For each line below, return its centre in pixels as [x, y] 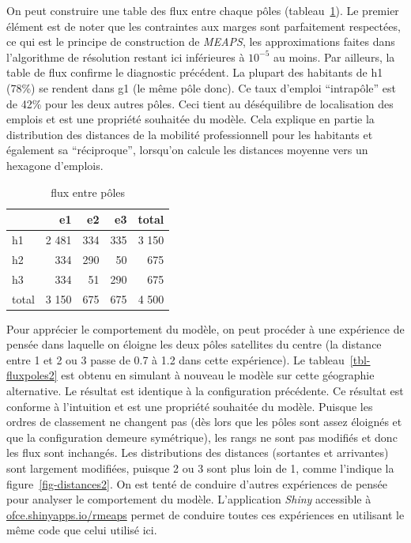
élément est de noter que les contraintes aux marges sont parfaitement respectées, [204, 26]
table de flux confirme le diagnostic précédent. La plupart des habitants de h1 [195, 72]
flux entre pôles [88, 192]
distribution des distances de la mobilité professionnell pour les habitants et [190, 134]
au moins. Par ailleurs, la [334, 57]
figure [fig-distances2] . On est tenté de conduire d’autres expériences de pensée [197, 483]
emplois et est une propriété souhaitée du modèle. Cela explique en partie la [190, 119]
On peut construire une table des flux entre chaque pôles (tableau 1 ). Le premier [203, 10]
